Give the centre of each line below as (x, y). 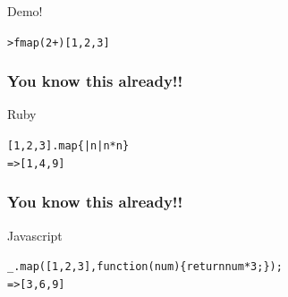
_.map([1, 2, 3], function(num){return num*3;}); (145, 267)
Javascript (35, 235)
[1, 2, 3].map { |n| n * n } (68, 146)
